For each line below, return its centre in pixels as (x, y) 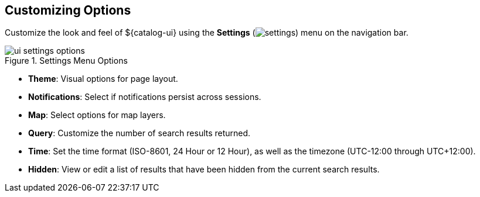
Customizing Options (68, 10)
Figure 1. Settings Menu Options (66, 61)
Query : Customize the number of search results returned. (139, 133)
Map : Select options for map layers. (97, 115)
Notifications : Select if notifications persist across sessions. (145, 97)
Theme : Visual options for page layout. (103, 79)
